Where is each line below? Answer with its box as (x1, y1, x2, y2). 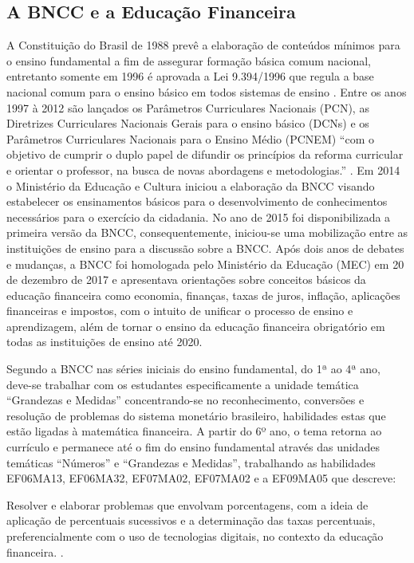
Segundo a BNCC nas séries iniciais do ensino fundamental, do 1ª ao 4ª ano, (6, 360, 380, 377)
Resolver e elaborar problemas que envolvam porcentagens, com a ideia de (6, 496, 369, 513)
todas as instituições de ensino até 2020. (6, 333, 203, 350)
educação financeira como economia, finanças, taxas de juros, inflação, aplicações (6, 286, 400, 303)
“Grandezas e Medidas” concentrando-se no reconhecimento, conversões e (6, 392, 365, 408)
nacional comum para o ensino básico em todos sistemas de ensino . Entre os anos (6, 83, 407, 100)
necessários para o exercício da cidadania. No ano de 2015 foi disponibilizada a (6, 208, 391, 225)
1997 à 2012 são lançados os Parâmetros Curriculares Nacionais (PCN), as (6, 99, 369, 116)
